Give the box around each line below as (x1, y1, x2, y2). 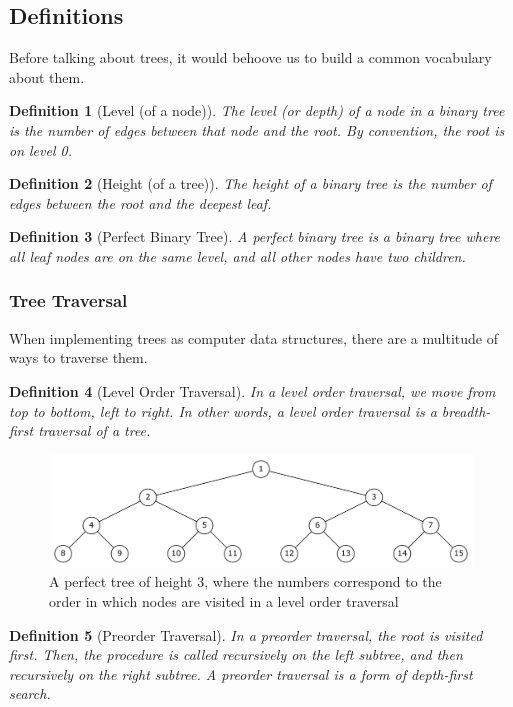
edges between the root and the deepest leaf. (9, 192, 272, 213)
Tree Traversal (9, 288, 128, 313)
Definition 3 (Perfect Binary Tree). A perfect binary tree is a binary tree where (9, 226, 501, 247)
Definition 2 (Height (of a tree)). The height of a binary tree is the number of (9, 173, 492, 194)
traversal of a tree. (38, 420, 151, 441)
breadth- (441, 400, 491, 421)
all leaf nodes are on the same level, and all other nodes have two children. (9, 245, 466, 266)
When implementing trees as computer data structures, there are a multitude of (9, 327, 498, 348)
